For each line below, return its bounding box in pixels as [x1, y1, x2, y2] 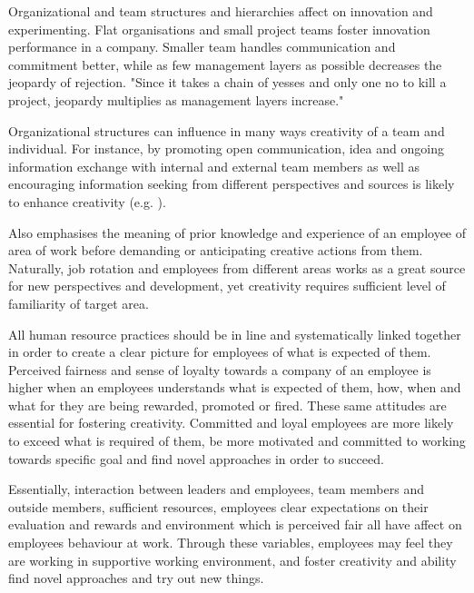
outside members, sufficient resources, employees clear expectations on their [8, 497, 429, 516]
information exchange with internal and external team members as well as [8, 156, 420, 175]
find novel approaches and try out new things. [8, 568, 264, 588]
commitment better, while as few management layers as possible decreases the [8, 54, 442, 74]
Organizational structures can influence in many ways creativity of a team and [8, 121, 445, 140]
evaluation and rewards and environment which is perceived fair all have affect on [8, 515, 462, 534]
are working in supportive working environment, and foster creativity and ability [8, 550, 457, 569]
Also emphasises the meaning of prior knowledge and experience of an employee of [8, 222, 467, 242]
